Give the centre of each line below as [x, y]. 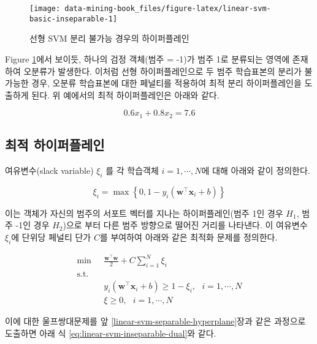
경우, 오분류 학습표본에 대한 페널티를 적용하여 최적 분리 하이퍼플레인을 [166, 83]
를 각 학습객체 [132, 170]
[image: [45, 9]
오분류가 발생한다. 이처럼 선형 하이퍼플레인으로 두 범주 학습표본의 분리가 [162, 71]
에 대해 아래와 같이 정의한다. [256, 170]
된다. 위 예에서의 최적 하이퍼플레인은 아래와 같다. [125, 95]
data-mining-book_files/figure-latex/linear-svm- [168, 9]
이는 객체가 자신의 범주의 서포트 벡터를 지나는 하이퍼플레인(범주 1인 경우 [144, 213]
